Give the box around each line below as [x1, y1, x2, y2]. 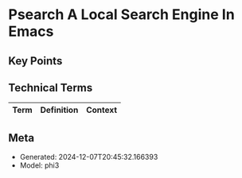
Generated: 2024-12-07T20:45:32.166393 [19, 153, 158, 162]
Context [86, 105, 118, 116]
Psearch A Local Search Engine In [8, 6, 235, 24]
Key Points [8, 54, 63, 68]
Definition [40, 105, 79, 116]
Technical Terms [8, 81, 93, 95]
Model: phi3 [19, 161, 60, 170]
